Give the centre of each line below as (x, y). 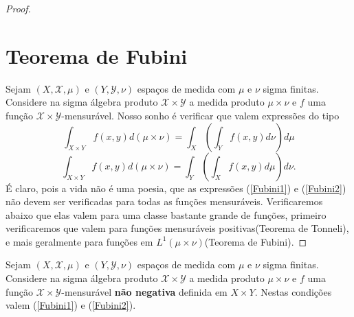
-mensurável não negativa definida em (144, 291)
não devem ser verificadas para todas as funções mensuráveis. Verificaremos (164, 201)
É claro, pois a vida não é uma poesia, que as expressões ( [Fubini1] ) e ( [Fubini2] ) (176, 188)
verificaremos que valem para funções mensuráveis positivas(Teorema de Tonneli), (177, 228)
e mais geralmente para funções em (79, 241)
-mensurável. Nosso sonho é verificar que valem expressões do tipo (200, 115)
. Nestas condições (293, 291)
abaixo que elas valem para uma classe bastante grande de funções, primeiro (166, 214)
